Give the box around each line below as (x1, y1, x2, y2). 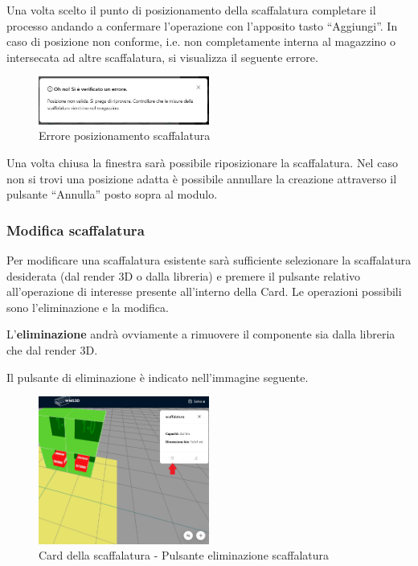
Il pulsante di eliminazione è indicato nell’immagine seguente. (6, 368, 309, 385)
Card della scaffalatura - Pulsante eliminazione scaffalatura (39, 547, 330, 564)
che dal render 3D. (6, 341, 98, 358)
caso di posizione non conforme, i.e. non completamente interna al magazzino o (6, 33, 395, 50)
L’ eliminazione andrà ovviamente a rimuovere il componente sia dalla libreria (6, 326, 395, 342)
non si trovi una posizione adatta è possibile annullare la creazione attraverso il (6, 170, 397, 187)
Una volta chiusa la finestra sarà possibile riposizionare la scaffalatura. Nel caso (6, 154, 398, 170)
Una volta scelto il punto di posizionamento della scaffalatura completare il (6, 2, 376, 18)
